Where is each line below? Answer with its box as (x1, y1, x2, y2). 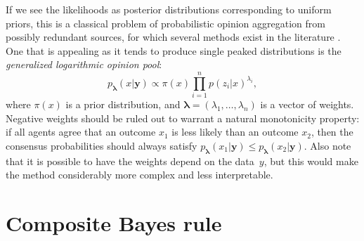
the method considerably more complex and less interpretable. (6, 167, 273, 182)
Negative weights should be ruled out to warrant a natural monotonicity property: (6, 110, 360, 125)
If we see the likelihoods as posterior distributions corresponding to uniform (6, 2, 332, 16)
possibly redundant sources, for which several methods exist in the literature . (6, 30, 341, 44)
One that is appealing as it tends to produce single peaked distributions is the (6, 43, 342, 58)
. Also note (304, 138, 351, 152)
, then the (311, 124, 353, 139)
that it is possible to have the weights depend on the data (6, 153, 254, 168)
